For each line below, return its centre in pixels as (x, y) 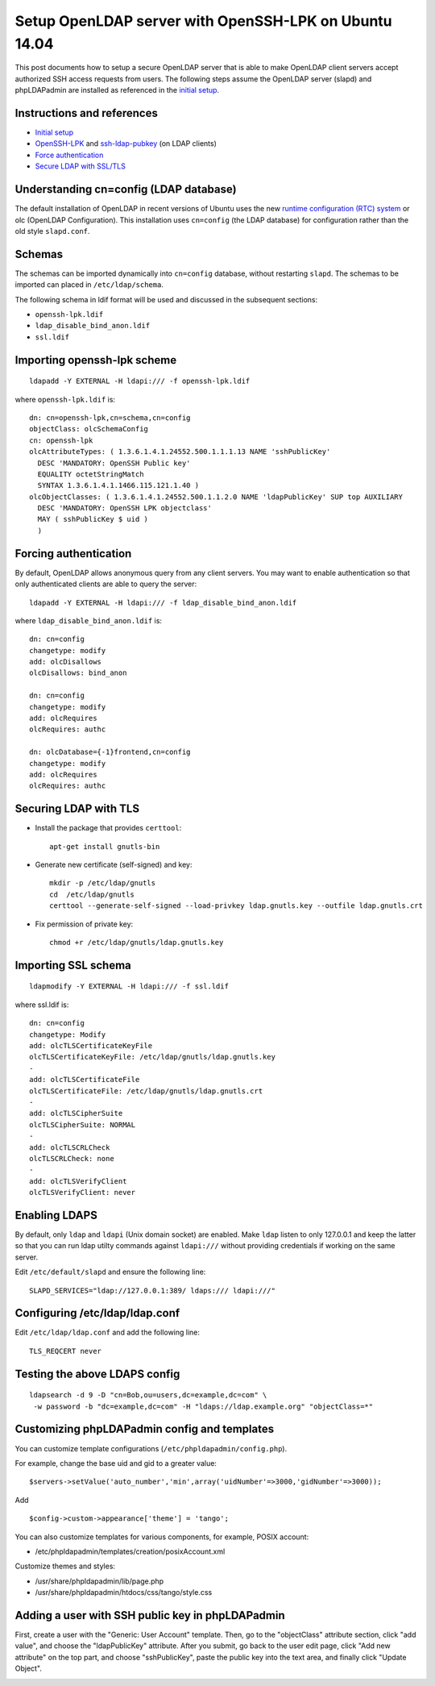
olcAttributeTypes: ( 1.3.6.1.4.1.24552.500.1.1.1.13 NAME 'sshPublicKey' (180, 452)
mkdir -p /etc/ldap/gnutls (103, 883)
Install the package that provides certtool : (108, 828)
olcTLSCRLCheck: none (72, 1158)
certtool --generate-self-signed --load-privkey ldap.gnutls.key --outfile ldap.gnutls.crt (236, 906)
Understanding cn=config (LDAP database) (126, 189)
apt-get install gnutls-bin (105, 846)
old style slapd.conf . (52, 231)
